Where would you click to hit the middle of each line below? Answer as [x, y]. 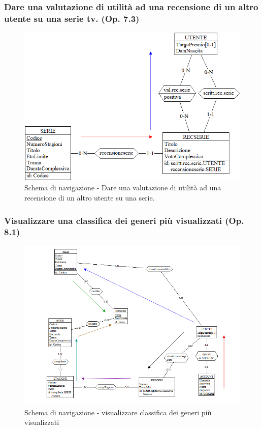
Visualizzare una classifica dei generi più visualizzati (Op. [124, 220]
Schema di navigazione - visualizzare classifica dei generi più [118, 412]
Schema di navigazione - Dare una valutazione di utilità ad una [123, 188]
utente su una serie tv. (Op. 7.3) [72, 18]
